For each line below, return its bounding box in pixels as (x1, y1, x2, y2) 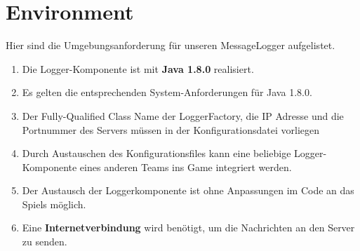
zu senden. (22, 234, 67, 249)
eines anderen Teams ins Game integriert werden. (79, 159, 292, 174)
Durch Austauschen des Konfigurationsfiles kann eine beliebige (22, 146, 291, 161)
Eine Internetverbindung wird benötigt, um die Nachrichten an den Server (22, 220, 355, 235)
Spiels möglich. (22, 196, 86, 211)
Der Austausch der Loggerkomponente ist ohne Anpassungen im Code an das (22, 183, 354, 198)
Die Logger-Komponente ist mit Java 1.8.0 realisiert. (22, 61, 254, 76)
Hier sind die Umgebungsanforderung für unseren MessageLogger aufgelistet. (6, 38, 335, 53)
